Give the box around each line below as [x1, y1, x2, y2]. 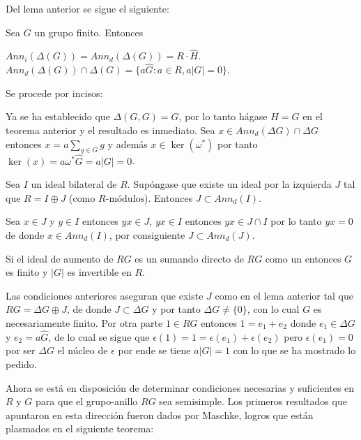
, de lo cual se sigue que [48, 329, 150, 344]
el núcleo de [57, 343, 108, 358]
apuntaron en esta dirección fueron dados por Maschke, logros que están [6, 407, 314, 422]
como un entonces [265, 251, 341, 265]
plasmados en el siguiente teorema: [6, 421, 154, 436]
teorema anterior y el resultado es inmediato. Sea [6, 123, 215, 137]
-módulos [105, 193, 145, 204]
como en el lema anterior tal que [215, 288, 353, 302]
